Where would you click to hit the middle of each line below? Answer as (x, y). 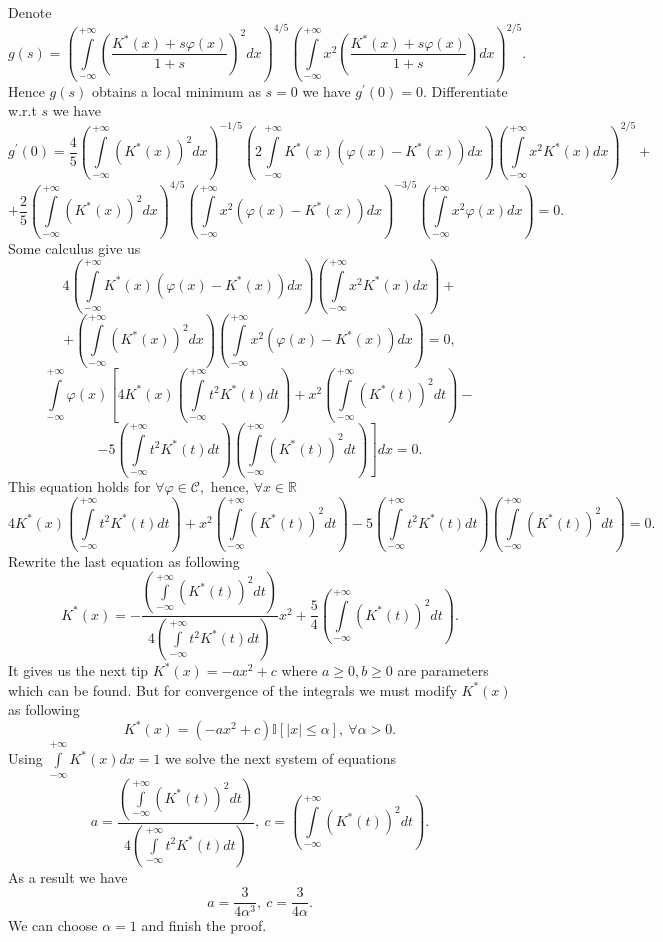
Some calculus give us (74, 248)
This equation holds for (79, 486)
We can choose (53, 925)
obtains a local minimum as (176, 90)
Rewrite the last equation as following (124, 560)
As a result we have (68, 876)
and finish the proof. (204, 925)
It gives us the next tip (78, 670)
